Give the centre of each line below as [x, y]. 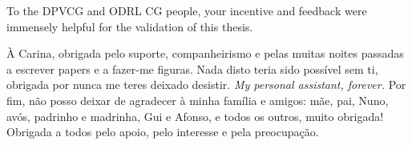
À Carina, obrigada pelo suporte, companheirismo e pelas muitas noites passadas [205, 53]
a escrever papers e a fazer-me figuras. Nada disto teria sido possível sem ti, [192, 68]
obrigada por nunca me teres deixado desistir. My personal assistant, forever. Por [206, 85]
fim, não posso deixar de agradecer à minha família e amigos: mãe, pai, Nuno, [198, 100]
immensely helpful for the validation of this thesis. [130, 26]
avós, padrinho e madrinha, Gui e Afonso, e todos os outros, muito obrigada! [195, 116]
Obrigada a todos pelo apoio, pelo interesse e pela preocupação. [163, 132]
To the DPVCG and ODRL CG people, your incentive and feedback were [187, 10]
